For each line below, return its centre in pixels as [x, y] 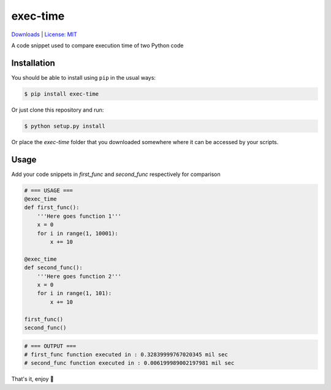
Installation [33, 63]
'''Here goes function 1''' [79, 216]
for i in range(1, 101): [74, 293]
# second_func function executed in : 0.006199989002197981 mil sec [129, 363]
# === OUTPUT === [50, 346]
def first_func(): [52, 208]
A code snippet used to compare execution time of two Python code [97, 45]
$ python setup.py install [65, 126]
